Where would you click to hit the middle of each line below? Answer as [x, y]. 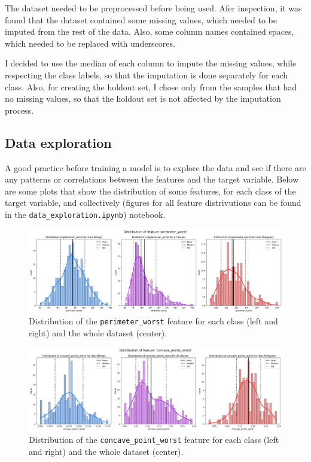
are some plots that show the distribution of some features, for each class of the [150, 191]
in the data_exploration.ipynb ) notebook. [85, 214]
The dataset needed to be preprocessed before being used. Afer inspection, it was [153, 8]
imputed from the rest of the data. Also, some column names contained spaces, [150, 31]
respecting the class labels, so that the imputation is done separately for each [147, 75]
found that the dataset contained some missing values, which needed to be [141, 19]
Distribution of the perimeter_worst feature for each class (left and [153, 321]
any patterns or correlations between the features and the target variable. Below [152, 179]
